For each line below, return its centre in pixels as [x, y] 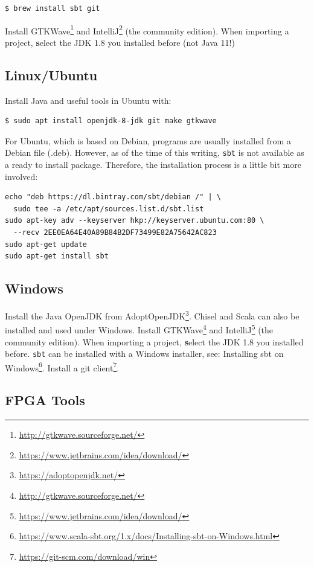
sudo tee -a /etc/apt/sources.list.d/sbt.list [109, 209]
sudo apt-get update [46, 244]
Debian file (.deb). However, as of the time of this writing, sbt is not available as [155, 152]
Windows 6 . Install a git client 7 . [62, 367]
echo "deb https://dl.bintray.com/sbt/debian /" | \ [113, 197]
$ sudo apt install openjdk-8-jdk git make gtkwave [111, 121]
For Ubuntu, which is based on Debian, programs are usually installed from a [148, 140]
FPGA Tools [45, 400]
